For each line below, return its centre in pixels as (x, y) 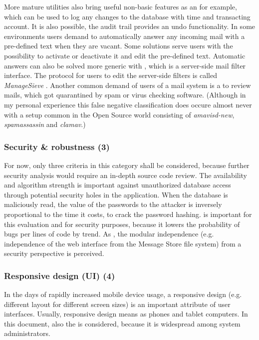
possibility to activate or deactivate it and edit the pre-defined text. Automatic (125, 55)
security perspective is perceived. (54, 253)
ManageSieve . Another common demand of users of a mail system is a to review (128, 85)
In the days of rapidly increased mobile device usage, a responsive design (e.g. (123, 294)
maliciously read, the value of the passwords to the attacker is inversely (113, 204)
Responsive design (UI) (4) (60, 275)
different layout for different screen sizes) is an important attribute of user (117, 304)
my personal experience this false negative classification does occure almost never (128, 104)
